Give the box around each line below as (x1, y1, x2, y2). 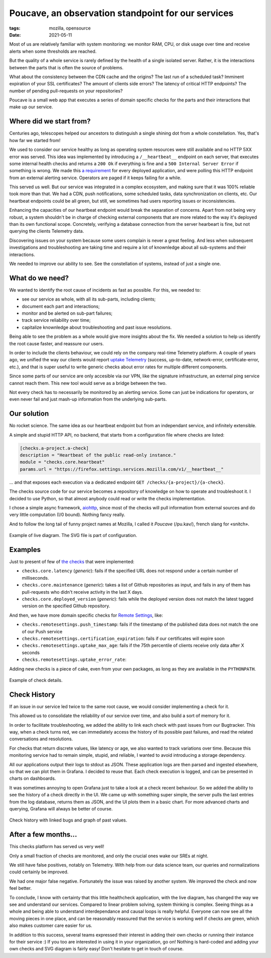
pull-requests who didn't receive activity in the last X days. (22, 589, 143, 595)
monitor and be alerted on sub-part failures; (22, 310, 113, 316)
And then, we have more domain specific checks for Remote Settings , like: (9, 612, 163, 618)
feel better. (9, 885, 32, 891)
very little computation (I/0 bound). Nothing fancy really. (9, 512, 125, 518)
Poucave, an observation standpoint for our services (9, 8, 234, 19)
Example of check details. (9, 677, 63, 683)
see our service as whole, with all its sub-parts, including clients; (22, 296, 156, 302)
